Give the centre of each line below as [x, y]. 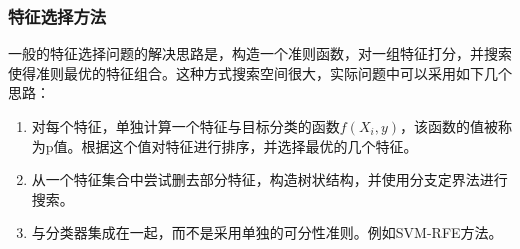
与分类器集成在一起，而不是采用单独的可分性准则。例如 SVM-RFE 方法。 [267, 232]
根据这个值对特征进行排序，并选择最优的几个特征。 [249, 145]
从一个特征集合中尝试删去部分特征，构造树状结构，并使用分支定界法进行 [269, 179]
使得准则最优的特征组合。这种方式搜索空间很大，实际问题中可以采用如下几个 [260, 72]
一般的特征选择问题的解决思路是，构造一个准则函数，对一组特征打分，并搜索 [260, 53]
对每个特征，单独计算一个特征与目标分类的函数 [185, 126]
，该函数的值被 [449, 126]
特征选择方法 [57, 15]
